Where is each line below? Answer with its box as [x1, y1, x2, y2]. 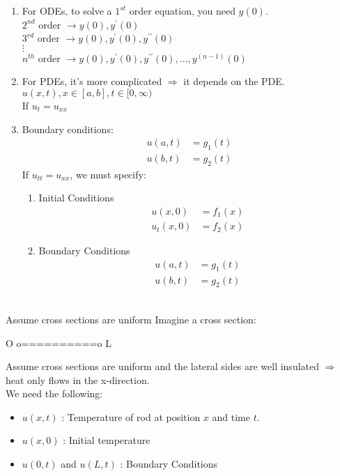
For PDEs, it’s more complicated [22, 74, 162, 89]
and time [212, 409, 250, 424]
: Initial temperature [63, 433, 150, 447]
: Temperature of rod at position [61, 409, 201, 424]
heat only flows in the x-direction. [6, 372, 150, 387]
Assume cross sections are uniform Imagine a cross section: [6, 312, 256, 326]
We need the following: [6, 386, 103, 401]
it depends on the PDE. [183, 74, 285, 89]
